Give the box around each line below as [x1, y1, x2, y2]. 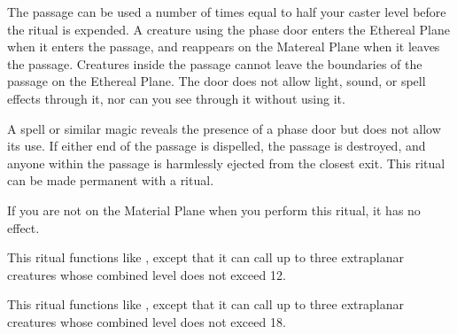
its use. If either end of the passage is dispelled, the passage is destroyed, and [7, 136, 426, 155]
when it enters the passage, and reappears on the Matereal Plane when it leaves [7, 37, 440, 56]
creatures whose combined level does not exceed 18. [7, 312, 286, 330]
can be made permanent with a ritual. [7, 171, 214, 190]
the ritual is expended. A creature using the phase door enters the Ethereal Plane [7, 19, 450, 38]
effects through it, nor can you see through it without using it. [7, 89, 345, 107]
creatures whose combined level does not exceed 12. [7, 265, 286, 284]
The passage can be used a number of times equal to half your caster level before [7, 3, 446, 20]
